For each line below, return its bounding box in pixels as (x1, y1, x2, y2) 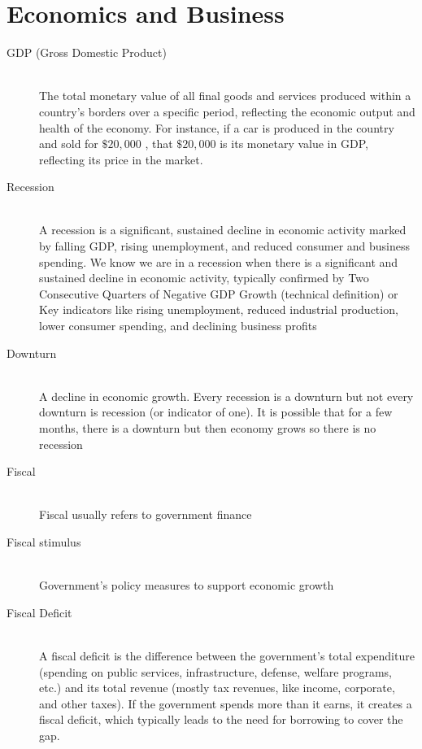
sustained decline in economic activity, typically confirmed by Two (39, 269, 369, 286)
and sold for (39, 135, 98, 152)
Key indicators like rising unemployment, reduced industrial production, (39, 301, 398, 318)
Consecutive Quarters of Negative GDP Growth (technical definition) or (39, 285, 398, 302)
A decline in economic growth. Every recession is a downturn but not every (39, 387, 414, 404)
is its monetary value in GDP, (220, 135, 368, 152)
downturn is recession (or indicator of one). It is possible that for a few (39, 403, 393, 420)
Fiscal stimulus (7, 533, 81, 550)
